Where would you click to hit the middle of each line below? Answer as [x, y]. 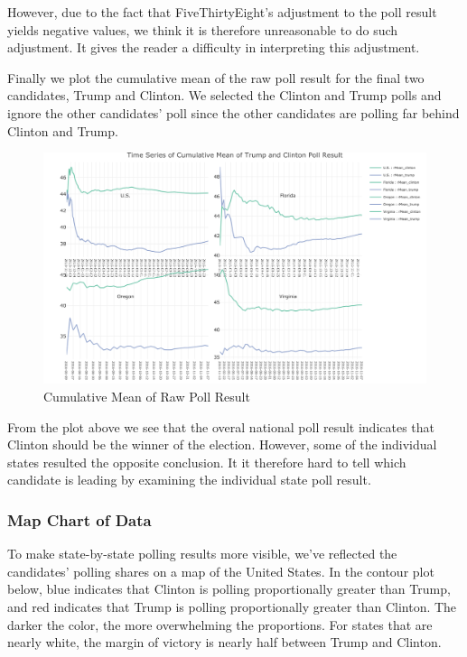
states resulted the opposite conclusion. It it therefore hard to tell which [207, 462]
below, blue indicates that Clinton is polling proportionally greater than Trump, [229, 589]
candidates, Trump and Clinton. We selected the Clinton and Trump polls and [224, 95]
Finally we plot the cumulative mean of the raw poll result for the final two [216, 77]
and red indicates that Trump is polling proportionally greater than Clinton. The [232, 607]
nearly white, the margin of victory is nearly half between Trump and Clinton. [224, 642]
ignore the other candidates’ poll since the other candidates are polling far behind [233, 112]
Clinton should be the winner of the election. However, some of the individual [222, 444]
